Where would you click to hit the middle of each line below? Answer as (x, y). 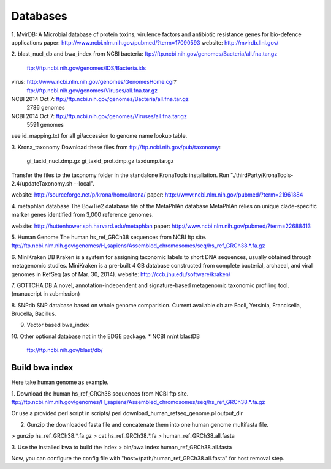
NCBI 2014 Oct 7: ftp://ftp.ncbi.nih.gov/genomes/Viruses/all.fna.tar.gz (99, 116)
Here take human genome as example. (60, 382)
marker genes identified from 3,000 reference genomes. (82, 215)
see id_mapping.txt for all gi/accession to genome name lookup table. (99, 136)
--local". (84, 184)
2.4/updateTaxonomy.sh (42, 184)
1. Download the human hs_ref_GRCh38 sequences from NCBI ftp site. (100, 393)
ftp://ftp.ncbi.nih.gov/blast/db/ (65, 350)
